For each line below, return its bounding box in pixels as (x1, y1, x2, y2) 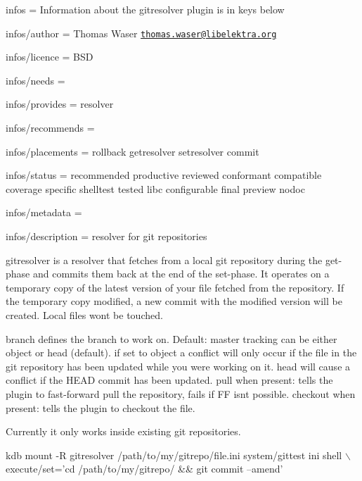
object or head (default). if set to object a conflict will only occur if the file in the (6, 345, 357, 360)
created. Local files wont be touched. (6, 307, 163, 322)
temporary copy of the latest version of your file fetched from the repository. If (6, 280, 344, 294)
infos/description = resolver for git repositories (6, 229, 207, 243)
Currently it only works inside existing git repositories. (6, 424, 241, 439)
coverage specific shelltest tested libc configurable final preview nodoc (6, 181, 305, 196)
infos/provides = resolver (6, 96, 114, 111)
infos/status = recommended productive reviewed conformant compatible (6, 168, 322, 182)
